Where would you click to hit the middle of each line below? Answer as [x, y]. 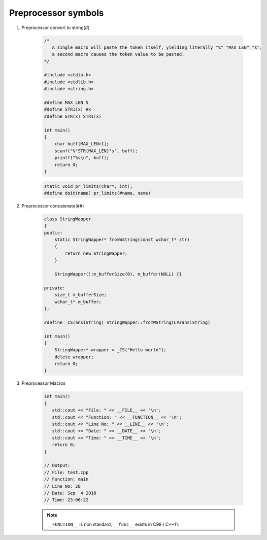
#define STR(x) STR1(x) [73, 116]
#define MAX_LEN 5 [66, 103]
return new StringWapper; [96, 253]
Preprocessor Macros [44, 383]
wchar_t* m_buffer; [78, 302]
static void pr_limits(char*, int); [88, 186]
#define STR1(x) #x [67, 109]
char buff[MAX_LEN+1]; [82, 144]
